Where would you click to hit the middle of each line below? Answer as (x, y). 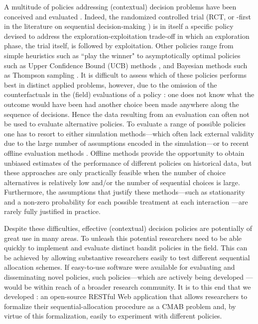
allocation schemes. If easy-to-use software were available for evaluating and (120, 267)
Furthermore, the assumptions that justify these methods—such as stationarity (125, 192)
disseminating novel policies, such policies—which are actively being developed (124, 277)
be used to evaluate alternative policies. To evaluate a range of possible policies (125, 124)
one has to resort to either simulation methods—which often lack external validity (129, 133)
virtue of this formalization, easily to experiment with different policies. (113, 316)
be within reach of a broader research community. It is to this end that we (137, 286)
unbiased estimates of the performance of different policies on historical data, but (128, 162)
